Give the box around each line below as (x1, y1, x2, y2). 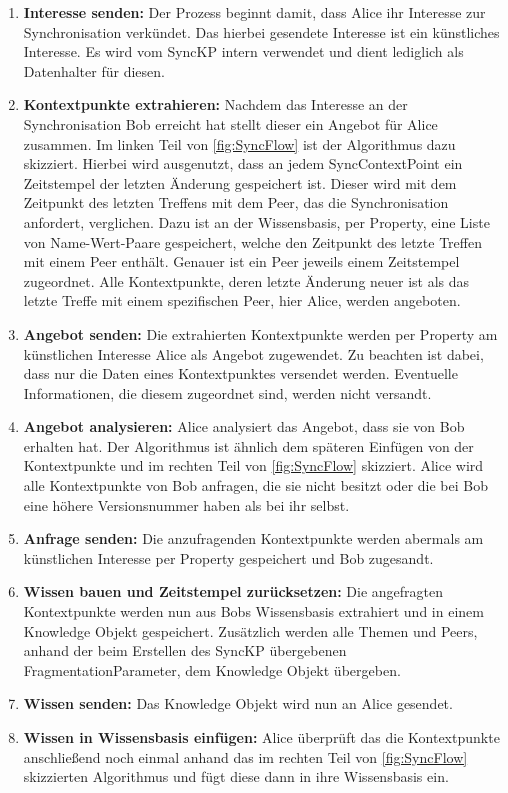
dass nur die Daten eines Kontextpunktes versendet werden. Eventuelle (23, 363, 458, 384)
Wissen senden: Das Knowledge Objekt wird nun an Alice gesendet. (23, 693, 453, 714)
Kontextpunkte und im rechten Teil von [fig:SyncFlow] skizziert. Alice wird (23, 455, 484, 476)
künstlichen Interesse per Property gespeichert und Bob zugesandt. (23, 547, 434, 568)
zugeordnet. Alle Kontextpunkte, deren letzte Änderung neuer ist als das (23, 270, 470, 291)
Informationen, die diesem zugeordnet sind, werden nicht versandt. (23, 382, 432, 403)
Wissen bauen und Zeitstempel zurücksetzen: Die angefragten (23, 581, 444, 602)
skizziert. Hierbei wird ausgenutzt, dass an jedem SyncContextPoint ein (23, 153, 463, 174)
